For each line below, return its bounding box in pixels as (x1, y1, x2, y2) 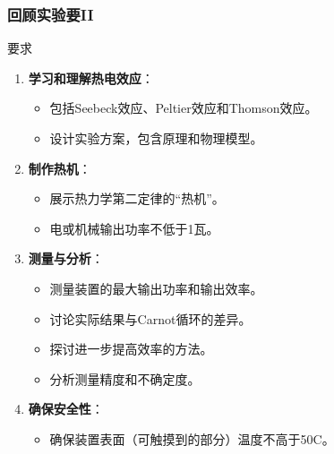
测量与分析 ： (28, 249, 104, 268)
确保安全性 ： (28, 399, 104, 418)
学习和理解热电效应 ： (28, 68, 154, 87)
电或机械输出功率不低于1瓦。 (49, 218, 219, 237)
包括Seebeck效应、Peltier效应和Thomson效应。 (49, 99, 318, 117)
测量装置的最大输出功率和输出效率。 (49, 278, 263, 297)
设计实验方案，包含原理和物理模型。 (49, 129, 263, 147)
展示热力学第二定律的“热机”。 (49, 189, 225, 208)
